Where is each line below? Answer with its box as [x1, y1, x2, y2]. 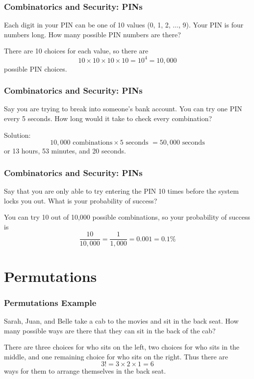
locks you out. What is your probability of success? [4, 195, 157, 205]
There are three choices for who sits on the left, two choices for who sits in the [4, 342, 240, 352]
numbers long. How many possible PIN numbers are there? [4, 29, 181, 39]
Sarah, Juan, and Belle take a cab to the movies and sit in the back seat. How [4, 315, 239, 326]
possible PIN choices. [4, 63, 67, 74]
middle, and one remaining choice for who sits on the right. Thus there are [4, 351, 228, 361]
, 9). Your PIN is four [178, 20, 244, 30]
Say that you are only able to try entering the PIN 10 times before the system [4, 185, 239, 196]
